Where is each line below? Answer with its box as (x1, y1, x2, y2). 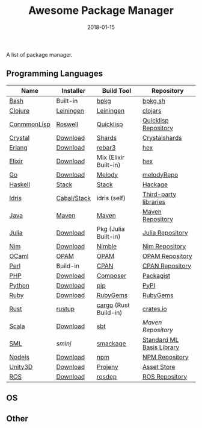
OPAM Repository (142, 251, 192, 260)
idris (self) (96, 194, 126, 202)
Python (9, 281, 30, 289)
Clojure (9, 106, 30, 115)
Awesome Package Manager (28, 4, 174, 17)
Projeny (96, 362, 118, 371)
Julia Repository (142, 228, 188, 237)
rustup (56, 304, 75, 313)
